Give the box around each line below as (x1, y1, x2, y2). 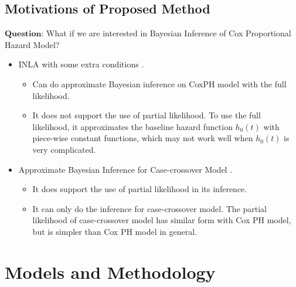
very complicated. (32, 143, 96, 155)
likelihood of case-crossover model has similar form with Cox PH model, (32, 214, 291, 226)
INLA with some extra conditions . (18, 58, 144, 70)
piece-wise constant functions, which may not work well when (32, 132, 253, 144)
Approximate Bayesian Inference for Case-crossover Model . (18, 163, 233, 175)
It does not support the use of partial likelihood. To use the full (32, 109, 261, 121)
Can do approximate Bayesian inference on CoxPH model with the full (32, 77, 287, 90)
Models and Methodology (5, 259, 216, 283)
